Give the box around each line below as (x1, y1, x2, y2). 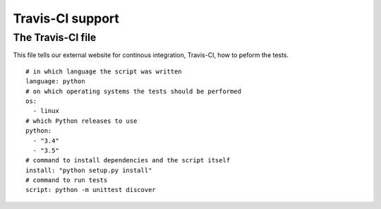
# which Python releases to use (25, 117, 138, 125)
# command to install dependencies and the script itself (25, 156, 231, 165)
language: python (25, 78, 85, 85)
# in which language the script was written (25, 67, 183, 76)
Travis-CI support (13, 11, 120, 26)
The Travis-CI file (13, 31, 97, 44)
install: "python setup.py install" (25, 166, 152, 174)
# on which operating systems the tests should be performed (25, 87, 241, 95)
